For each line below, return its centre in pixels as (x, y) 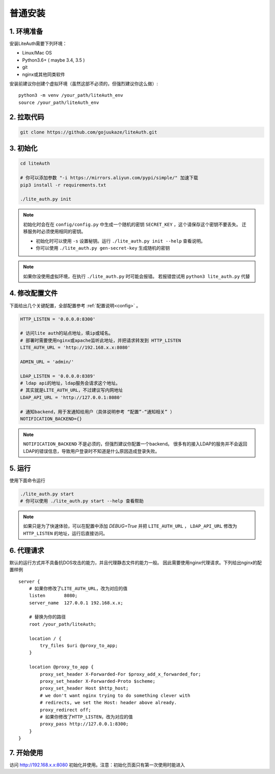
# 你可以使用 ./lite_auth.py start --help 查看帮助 (82, 501)
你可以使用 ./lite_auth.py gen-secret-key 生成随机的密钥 (103, 248)
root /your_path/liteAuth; (63, 624)
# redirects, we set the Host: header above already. (108, 703)
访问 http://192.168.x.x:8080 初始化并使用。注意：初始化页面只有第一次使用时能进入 (97, 765)
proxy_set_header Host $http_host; (84, 688)
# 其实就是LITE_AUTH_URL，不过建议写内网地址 (72, 390)
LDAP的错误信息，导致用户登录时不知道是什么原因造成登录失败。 (91, 451)
